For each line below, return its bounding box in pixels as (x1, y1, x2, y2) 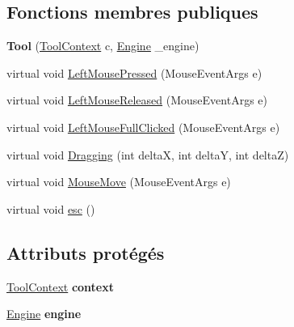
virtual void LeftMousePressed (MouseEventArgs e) (6, 64, 262, 81)
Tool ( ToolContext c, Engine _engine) (6, 37, 199, 54)
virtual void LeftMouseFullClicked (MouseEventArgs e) (6, 118, 280, 135)
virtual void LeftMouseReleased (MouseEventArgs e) (6, 91, 267, 108)
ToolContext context (6, 278, 115, 295)
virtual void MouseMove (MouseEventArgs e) (6, 173, 231, 190)
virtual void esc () (6, 200, 95, 217)
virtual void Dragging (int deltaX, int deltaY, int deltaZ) (6, 146, 289, 163)
